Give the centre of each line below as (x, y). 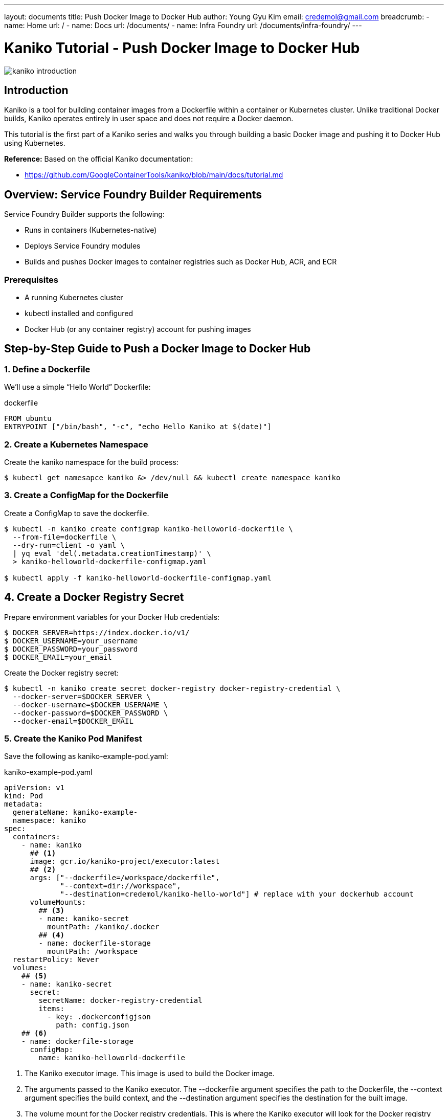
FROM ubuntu (28, 419)
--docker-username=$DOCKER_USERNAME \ (90, 705)
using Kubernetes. (35, 143)
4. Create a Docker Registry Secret (94, 597)
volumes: (30, 968)
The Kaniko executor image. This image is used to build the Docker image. (150, 1074)
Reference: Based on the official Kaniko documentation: (99, 159)
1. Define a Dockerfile (47, 369)
